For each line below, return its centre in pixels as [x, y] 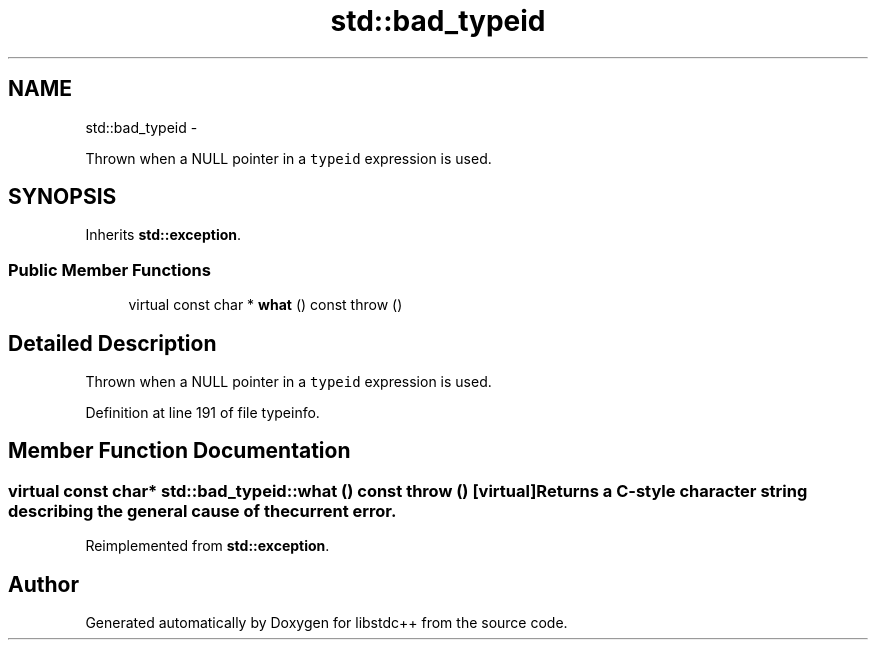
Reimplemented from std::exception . [207, 546]
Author [43, 584]
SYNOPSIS [62, 197]
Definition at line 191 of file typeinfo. [202, 413]
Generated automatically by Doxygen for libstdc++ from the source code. [326, 623]
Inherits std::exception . [163, 235]
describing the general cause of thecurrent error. [202, 510]
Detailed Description [112, 343]
